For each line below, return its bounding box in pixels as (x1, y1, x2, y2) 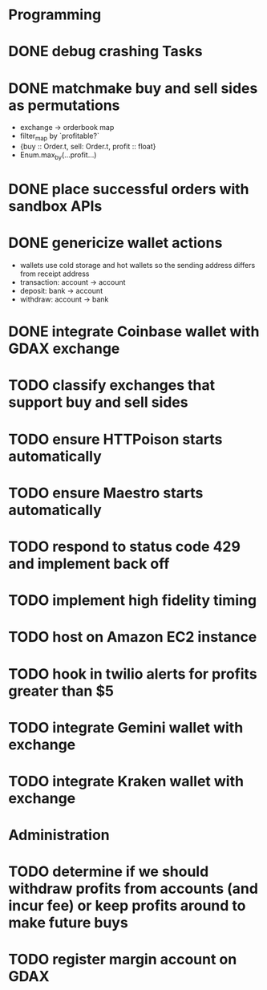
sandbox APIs (8, 197, 103, 216)
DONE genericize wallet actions (8, 234, 223, 252)
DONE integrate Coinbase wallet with (8, 323, 260, 341)
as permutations (8, 96, 120, 114)
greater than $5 (8, 682, 115, 700)
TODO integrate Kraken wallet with (8, 772, 245, 790)
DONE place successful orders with (8, 181, 250, 198)
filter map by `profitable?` (19, 131, 100, 143)
